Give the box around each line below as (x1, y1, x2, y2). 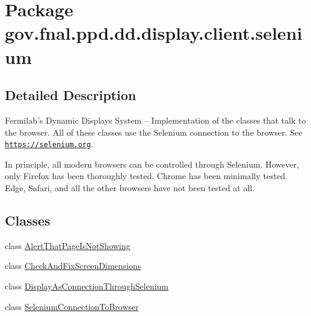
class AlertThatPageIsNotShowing (5, 239, 131, 251)
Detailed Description (5, 86, 137, 104)
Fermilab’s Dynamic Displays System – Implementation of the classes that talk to (5, 113, 306, 126)
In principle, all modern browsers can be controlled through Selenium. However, (5, 157, 299, 170)
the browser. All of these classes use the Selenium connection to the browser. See (5, 125, 303, 138)
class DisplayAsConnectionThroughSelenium (5, 279, 169, 292)
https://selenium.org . (5, 137, 94, 150)
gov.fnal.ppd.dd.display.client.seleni (5, 21, 303, 45)
